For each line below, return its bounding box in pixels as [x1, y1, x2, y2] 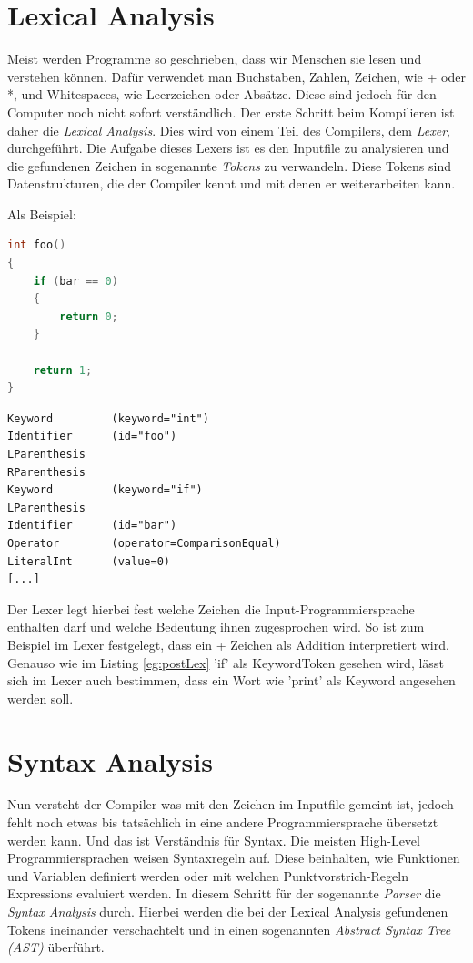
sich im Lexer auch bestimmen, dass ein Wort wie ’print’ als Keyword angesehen [7, 671, 456, 690]
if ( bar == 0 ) [33, 274, 118, 288]
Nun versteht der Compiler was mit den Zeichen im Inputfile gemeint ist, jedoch [7, 795, 454, 814]
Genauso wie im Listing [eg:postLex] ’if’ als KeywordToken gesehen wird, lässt [7, 653, 444, 672]
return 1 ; [33, 363, 93, 377]
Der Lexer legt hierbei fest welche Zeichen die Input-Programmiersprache [7, 599, 415, 618]
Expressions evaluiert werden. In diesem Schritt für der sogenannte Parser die [7, 884, 441, 903]
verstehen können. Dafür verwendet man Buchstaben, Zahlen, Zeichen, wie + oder [7, 66, 466, 86]
